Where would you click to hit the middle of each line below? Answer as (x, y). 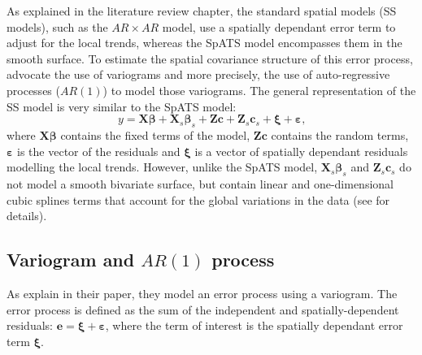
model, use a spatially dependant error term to (279, 26)
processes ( (33, 90)
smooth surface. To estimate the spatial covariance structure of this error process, (210, 58)
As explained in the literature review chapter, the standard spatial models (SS (202, 11)
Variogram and (71, 260)
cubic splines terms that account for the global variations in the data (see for (198, 199)
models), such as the (57, 26)
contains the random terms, (340, 134)
